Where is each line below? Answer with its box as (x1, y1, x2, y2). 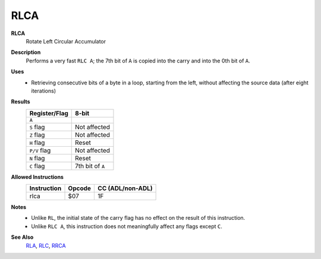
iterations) (31, 87, 56, 94)
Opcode (68, 184, 92, 192)
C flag (29, 162, 45, 170)
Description (11, 49, 41, 56)
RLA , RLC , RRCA (26, 242, 66, 249)
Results (11, 98, 30, 105)
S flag (29, 122, 45, 131)
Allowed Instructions (11, 173, 64, 181)
